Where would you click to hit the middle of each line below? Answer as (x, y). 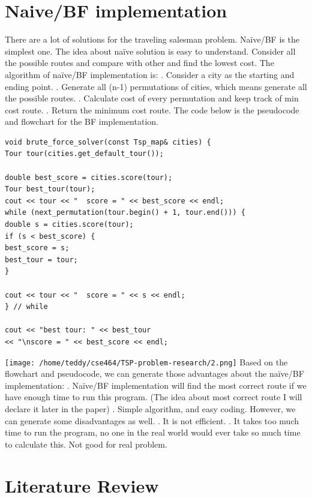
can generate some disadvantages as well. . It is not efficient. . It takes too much (152, 420)
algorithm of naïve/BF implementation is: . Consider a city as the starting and (150, 74)
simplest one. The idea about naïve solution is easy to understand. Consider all (150, 51)
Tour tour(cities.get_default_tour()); (84, 154)
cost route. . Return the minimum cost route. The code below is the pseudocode (152, 109)
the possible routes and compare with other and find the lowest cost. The (139, 63)
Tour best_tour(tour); (50, 189)
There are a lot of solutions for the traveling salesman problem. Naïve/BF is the (152, 39)
